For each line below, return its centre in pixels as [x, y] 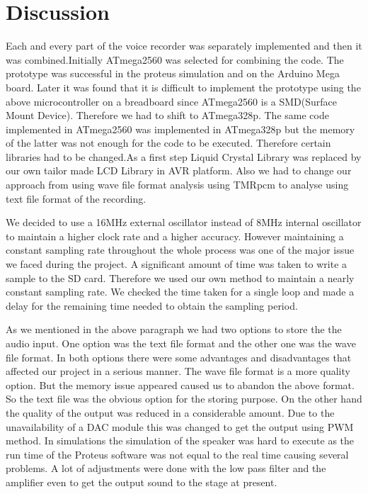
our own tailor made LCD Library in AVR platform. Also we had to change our [179, 170]
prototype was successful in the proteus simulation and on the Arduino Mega [173, 73]
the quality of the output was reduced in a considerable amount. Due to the [170, 412]
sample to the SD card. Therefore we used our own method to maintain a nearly [180, 277]
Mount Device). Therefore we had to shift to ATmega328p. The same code [167, 115]
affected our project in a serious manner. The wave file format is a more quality [178, 371]
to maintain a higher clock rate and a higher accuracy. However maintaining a [175, 236]
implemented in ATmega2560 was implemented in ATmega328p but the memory [180, 129]
